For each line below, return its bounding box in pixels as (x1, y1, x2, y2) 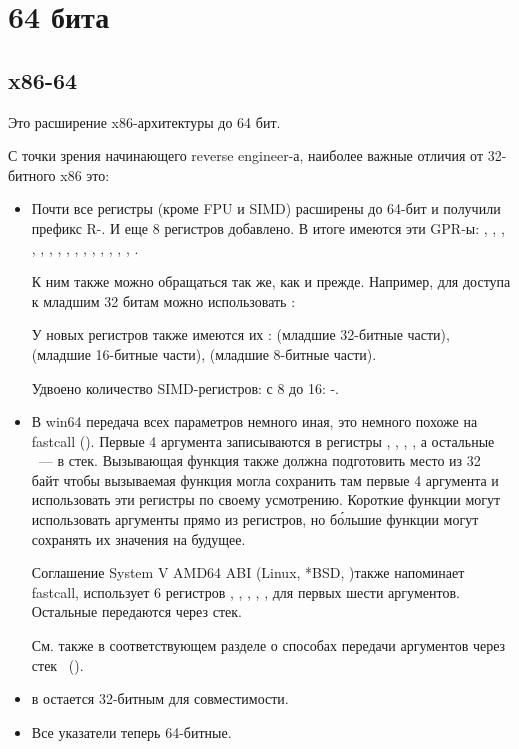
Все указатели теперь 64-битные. (31, 721, 232, 742)
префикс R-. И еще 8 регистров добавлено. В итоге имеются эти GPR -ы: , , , (31, 217, 505, 238)
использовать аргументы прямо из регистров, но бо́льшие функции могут (31, 509, 479, 530)
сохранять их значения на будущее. (31, 528, 246, 549)
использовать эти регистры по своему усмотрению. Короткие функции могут (31, 489, 501, 510)
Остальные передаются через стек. (31, 601, 242, 622)
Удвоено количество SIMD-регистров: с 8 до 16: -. (31, 377, 340, 398)
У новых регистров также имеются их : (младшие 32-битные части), (31, 324, 450, 345)
